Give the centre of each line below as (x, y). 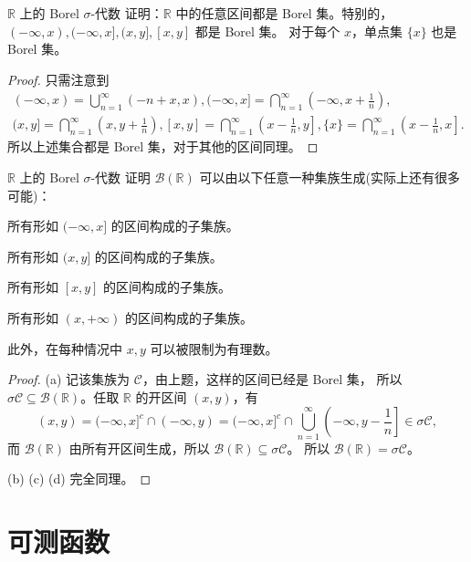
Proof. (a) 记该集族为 (69, 379)
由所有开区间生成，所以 (139, 448)
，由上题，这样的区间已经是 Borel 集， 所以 (272, 379)
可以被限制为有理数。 (214, 348)
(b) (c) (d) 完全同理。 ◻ (79, 479)
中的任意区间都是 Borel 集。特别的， (284, 13)
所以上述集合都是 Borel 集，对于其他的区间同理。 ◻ (163, 146)
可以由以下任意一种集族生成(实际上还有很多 (330, 177)
